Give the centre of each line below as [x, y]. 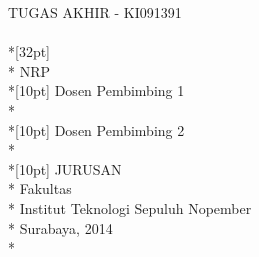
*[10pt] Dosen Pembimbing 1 [96, 90]
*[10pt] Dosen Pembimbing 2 [96, 129]
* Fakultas [40, 188]
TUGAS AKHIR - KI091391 [95, 12]
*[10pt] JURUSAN [65, 168]
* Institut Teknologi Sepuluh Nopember [130, 207]
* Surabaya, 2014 [60, 227]
